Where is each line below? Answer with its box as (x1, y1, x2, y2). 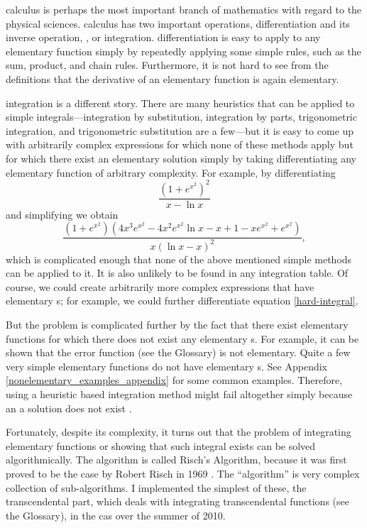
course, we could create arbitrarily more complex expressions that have (6, 279, 314, 294)
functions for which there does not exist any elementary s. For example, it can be (6, 331, 359, 346)
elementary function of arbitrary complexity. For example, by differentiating (6, 165, 336, 180)
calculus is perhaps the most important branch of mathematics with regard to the (6, 2, 362, 16)
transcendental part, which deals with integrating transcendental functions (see (6, 494, 349, 509)
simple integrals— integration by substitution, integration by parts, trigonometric (6, 109, 357, 124)
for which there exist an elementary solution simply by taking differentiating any (6, 150, 356, 165)
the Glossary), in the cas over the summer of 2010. (6, 507, 226, 522)
